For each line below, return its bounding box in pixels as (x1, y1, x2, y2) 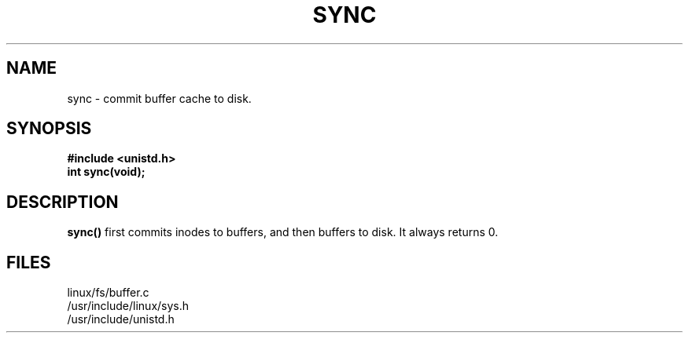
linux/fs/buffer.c (67, 286, 149, 300)
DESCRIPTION (6, 191, 119, 212)
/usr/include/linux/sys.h (67, 299, 190, 313)
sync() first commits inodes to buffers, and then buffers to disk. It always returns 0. (67, 225, 499, 239)
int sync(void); (67, 165, 146, 179)
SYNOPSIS (6, 118, 92, 139)
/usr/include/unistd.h (67, 312, 175, 326)
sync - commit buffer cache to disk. (67, 91, 252, 105)
